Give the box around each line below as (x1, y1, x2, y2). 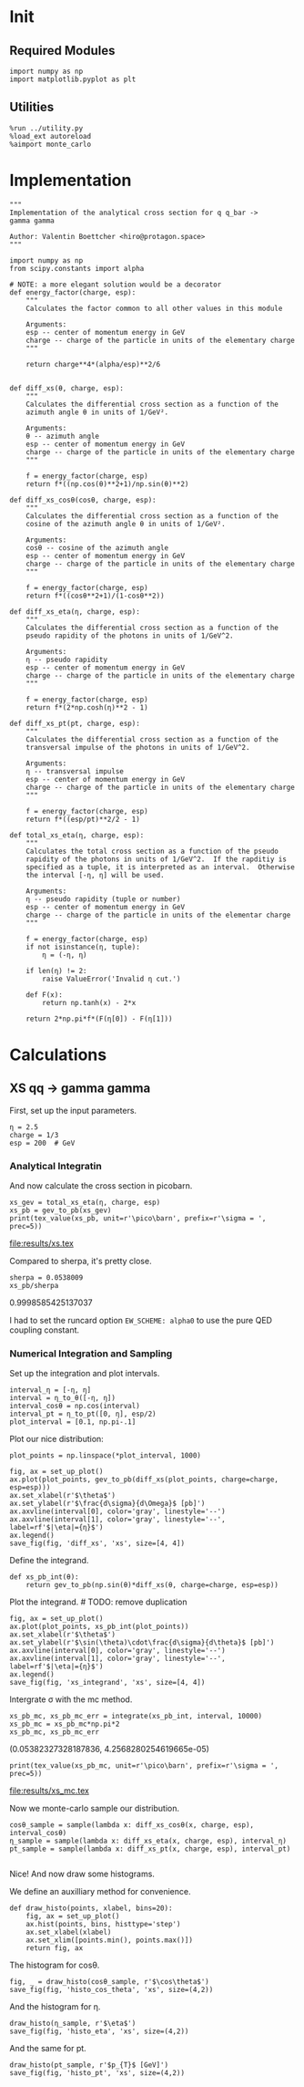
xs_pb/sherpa (9, 1282, 59, 1291)
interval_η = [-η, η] (9, 1386, 92, 1395)
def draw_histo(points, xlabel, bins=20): (9, 1904, 173, 1913)
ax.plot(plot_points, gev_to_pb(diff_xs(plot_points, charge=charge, (9, 1475, 279, 1484)
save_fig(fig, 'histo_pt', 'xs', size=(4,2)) (9, 2069, 185, 2078)
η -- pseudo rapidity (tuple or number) (25, 894, 181, 904)
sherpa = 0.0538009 (9, 1273, 84, 1282)
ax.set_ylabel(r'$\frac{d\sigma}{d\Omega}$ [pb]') (9, 1499, 206, 1509)
